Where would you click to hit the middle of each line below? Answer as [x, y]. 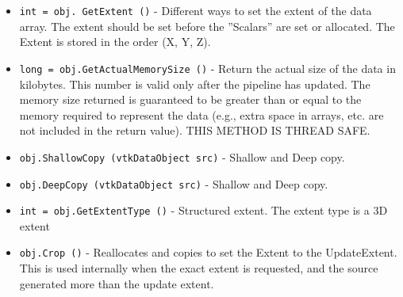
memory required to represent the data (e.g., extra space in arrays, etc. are [201, 114]
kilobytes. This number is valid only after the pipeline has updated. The [195, 84]
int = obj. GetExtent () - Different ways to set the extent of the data [196, 10]
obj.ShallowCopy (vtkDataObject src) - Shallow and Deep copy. [182, 156]
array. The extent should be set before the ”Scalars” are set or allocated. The [207, 26]
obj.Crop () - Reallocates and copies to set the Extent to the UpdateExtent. [208, 252]
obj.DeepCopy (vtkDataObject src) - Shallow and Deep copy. [174, 183]
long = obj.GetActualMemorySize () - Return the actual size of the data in [207, 68]
